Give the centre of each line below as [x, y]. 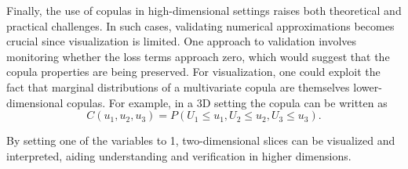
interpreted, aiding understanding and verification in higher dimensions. [179, 155]
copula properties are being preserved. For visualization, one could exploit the [193, 72]
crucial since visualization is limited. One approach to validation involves [182, 41]
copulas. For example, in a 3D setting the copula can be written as [227, 102]
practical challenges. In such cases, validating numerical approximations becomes [200, 25]
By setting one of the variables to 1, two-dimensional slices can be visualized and [201, 140]
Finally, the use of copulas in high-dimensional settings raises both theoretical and [204, 10]
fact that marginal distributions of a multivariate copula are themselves [178, 86]
